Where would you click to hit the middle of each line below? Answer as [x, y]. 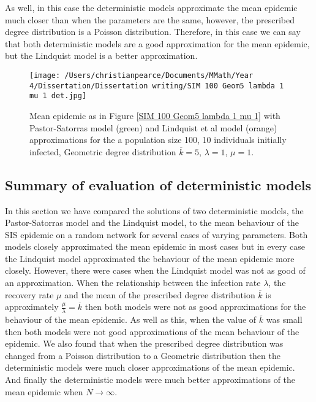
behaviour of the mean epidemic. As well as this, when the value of [131, 319]
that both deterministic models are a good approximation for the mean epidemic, [157, 43]
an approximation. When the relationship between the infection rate [133, 283]
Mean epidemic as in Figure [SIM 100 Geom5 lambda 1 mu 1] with [155, 115]
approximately [32, 307]
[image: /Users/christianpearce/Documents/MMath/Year [141, 75]
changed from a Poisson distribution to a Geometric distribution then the [143, 355]
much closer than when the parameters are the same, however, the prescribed [150, 19]
